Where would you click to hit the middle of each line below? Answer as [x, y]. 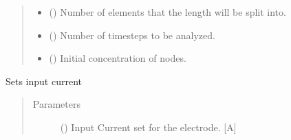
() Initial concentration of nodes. [118, 58]
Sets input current [44, 81]
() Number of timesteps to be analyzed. [132, 35]
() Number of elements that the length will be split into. [168, 12]
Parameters [56, 104]
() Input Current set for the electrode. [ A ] [148, 127]
